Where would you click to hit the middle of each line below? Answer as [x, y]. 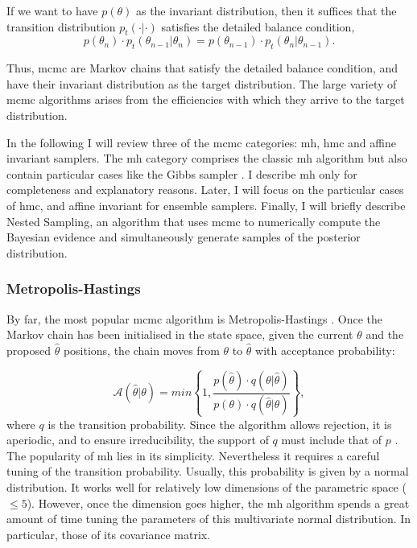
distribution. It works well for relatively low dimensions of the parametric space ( [206, 487]
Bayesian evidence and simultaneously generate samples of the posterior [184, 237]
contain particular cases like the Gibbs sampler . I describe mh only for [182, 173]
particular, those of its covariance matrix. [109, 534]
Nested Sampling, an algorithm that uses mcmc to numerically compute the [194, 221]
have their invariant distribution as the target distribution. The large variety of [202, 83]
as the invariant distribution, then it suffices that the [266, 10]
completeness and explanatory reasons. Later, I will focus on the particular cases [205, 190]
